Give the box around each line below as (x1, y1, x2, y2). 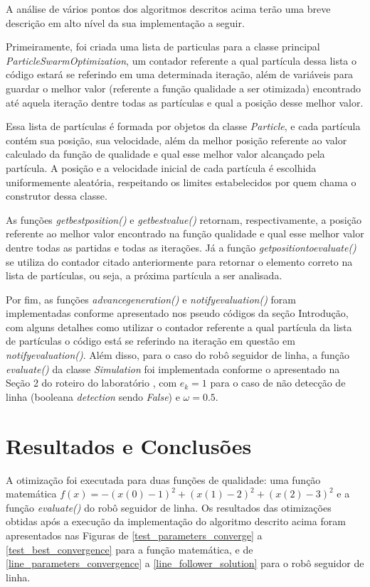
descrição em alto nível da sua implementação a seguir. (6, 15, 245, 30)
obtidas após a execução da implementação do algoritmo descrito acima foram (6, 514, 346, 529)
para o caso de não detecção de (210, 375, 346, 390)
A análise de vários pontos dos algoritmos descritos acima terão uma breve (6, 1, 331, 16)
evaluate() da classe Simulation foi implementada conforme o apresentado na (6, 361, 340, 376)
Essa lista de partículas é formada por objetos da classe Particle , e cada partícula (6, 119, 361, 134)
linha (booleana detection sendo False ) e (6, 389, 180, 404)
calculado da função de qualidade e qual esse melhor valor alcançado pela (6, 146, 325, 161)
